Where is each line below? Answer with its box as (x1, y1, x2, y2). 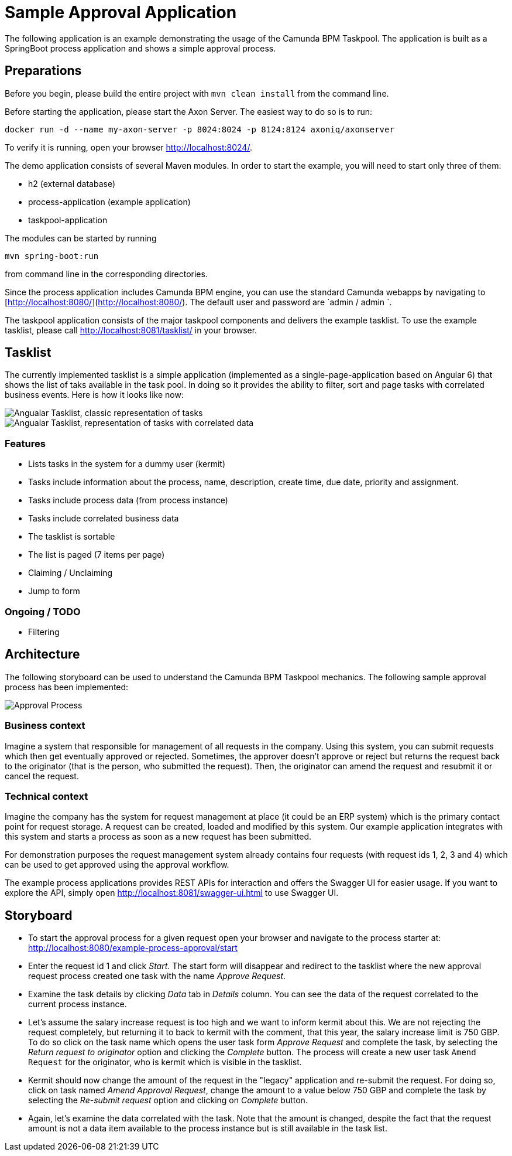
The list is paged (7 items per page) (28, 550, 165, 560)
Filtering (28, 626, 60, 637)
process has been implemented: (5, 681, 129, 692)
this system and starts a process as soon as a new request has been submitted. (5, 831, 312, 842)
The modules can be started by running (5, 233, 157, 243)
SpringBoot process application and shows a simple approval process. (5, 43, 276, 53)
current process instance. (28, 999, 127, 1010)
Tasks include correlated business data (28, 513, 179, 524)
